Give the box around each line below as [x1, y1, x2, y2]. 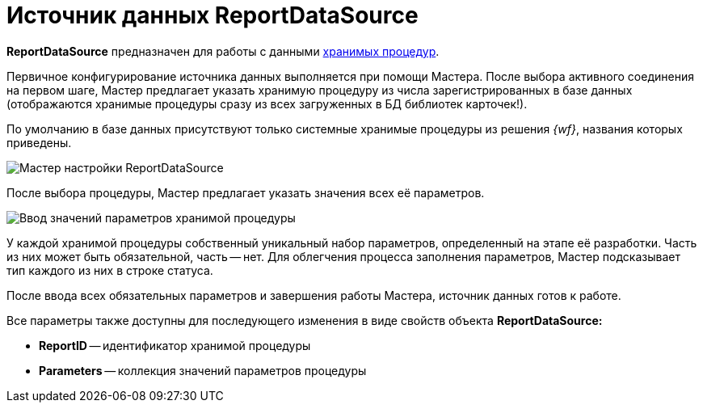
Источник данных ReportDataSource [6, 2, 419, 29]
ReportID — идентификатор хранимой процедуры [39, 338, 311, 352]
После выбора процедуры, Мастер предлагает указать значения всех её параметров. [6, 185, 485, 200]
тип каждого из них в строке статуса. [6, 263, 213, 277]
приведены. [6, 135, 72, 150]
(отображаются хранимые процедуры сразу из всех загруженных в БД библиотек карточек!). [6, 96, 528, 111]
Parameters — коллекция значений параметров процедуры [39, 363, 367, 377]
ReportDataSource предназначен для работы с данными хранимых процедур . [6, 44, 440, 58]
